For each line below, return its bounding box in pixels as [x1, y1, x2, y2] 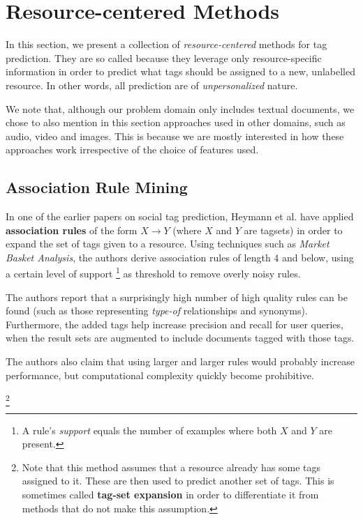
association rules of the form [6, 222, 138, 237]
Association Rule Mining [6, 176, 188, 198]
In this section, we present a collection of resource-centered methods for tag [6, 37, 327, 52]
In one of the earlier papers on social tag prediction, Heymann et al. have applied [6, 209, 354, 224]
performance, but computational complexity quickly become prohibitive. [6, 367, 314, 382]
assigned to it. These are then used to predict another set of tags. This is [22, 473, 334, 488]
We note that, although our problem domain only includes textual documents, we [6, 101, 355, 116]
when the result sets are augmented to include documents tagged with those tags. [6, 330, 355, 345]
